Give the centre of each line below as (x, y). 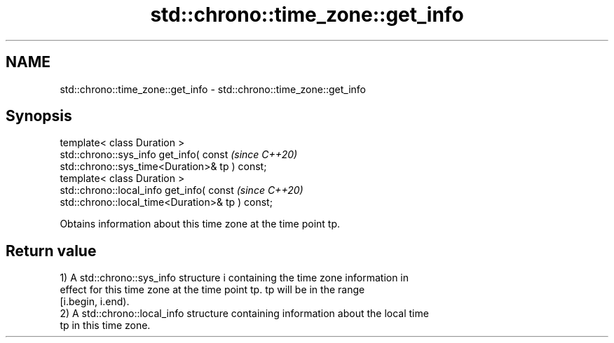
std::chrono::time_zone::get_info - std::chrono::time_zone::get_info (213, 89)
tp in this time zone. (105, 325)
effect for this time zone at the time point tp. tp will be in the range (212, 290)
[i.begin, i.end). (95, 302)
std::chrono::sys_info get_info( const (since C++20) (179, 155)
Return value (51, 251)
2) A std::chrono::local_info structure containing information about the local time (244, 314)
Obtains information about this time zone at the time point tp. (200, 224)
